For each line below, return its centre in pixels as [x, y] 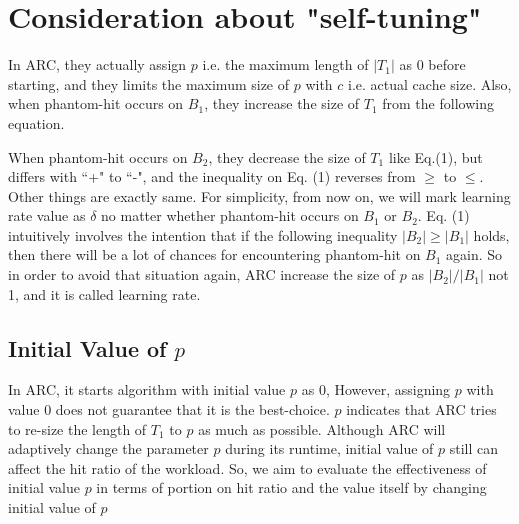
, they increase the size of [282, 103]
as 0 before [432, 64]
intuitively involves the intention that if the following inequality [203, 234]
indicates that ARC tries [421, 409]
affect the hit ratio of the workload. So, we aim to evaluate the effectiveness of [247, 467]
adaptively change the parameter [108, 448]
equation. [36, 122]
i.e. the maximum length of [285, 64]
